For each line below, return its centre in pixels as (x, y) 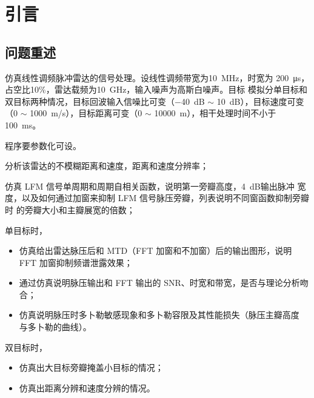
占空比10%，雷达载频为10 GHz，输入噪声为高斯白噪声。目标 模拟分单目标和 (156, 89)
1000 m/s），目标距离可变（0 (86, 113)
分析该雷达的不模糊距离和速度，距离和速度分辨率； (107, 166)
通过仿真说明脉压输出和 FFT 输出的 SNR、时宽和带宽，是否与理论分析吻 (164, 283)
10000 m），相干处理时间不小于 (215, 113)
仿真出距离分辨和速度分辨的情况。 (87, 387)
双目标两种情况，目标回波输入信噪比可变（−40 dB (105, 101)
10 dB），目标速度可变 (260, 101)
